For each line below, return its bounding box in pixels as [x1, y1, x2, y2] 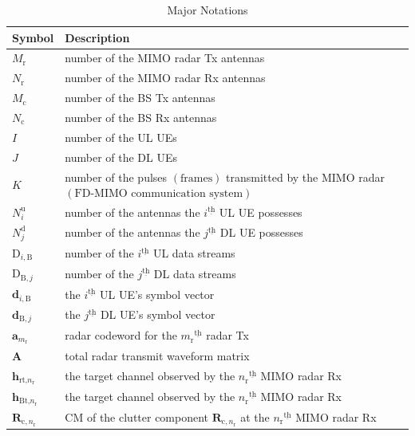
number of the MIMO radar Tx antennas [65, 49, 265, 66]
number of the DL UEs [65, 148, 178, 165]
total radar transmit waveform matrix [65, 347, 250, 363]
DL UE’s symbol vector [100, 306, 215, 323]
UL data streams [152, 245, 235, 261]
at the [240, 408, 270, 425]
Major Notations [167, 2, 248, 18]
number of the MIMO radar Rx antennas [65, 69, 266, 86]
